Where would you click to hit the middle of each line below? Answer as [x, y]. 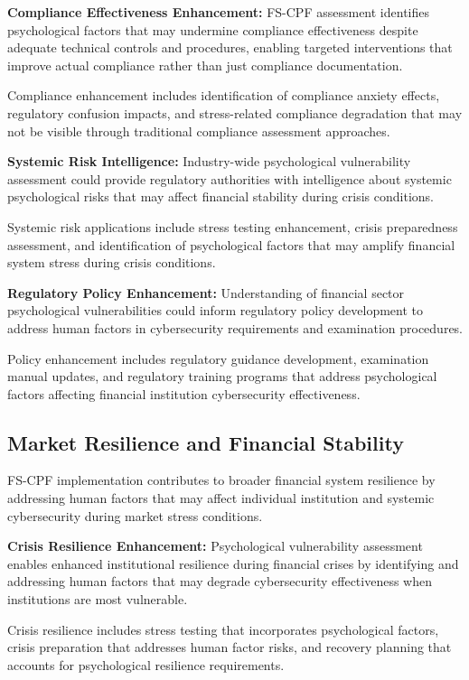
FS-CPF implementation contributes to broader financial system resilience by [221, 480]
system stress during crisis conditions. [112, 262]
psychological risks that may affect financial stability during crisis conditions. [221, 196]
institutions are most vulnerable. [98, 599]
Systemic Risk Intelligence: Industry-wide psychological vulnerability [209, 161]
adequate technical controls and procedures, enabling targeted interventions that [230, 47]
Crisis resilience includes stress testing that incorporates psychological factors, [223, 629]
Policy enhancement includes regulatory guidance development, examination [218, 358]
